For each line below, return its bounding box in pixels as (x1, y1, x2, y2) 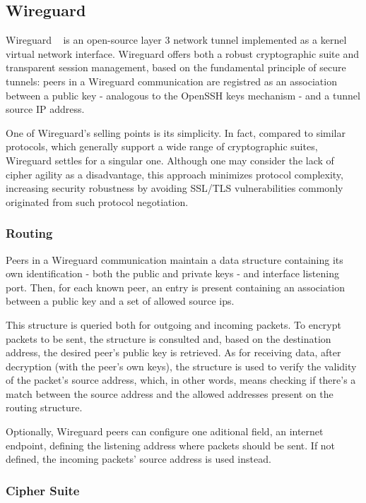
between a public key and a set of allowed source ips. (6, 293, 235, 308)
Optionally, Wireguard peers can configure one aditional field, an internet (6, 424, 324, 439)
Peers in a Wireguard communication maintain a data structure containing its (6, 252, 343, 267)
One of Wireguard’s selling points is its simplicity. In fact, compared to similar (6, 125, 346, 140)
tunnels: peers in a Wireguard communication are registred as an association (6, 73, 337, 88)
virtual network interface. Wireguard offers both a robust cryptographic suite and (6, 46, 359, 61)
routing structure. (6, 400, 83, 415)
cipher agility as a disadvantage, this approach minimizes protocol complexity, (6, 166, 343, 181)
